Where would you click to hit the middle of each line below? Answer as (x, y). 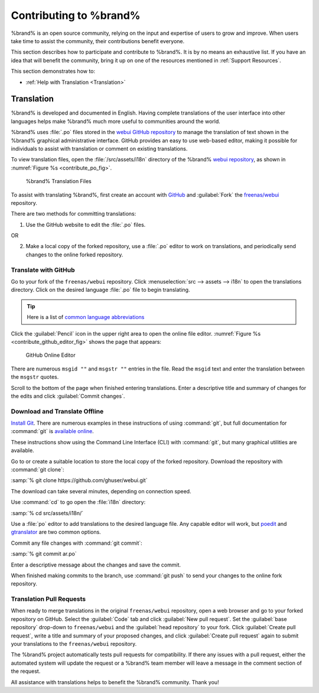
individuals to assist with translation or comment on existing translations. (99, 148)
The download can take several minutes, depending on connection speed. (101, 491)
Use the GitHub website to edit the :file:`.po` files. (86, 225)
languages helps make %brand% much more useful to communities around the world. (116, 121)
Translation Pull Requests (48, 599)
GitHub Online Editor (51, 355)
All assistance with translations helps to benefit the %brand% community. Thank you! (115, 682)
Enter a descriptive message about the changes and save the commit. (96, 565)
